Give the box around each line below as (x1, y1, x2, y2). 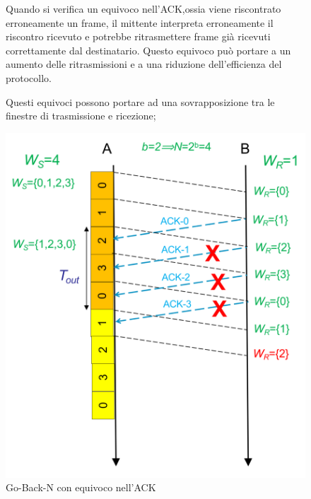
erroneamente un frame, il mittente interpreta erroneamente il (6, 15, 274, 30)
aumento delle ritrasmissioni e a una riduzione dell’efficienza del (6, 57, 282, 71)
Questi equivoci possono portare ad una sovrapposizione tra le (6, 94, 275, 109)
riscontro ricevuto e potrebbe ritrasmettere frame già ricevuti (6, 29, 271, 44)
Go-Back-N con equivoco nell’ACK (6, 480, 156, 495)
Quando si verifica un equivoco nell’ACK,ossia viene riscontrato (6, 1, 281, 16)
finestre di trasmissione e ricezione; (6, 108, 156, 123)
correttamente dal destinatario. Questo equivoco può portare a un (6, 42, 291, 57)
